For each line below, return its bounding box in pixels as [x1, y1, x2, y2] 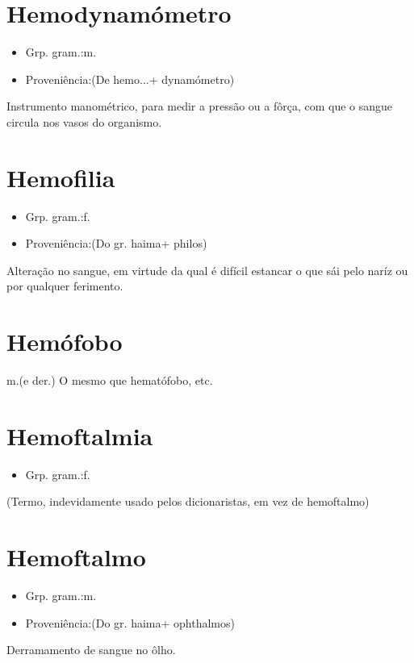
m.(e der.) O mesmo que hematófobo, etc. [6, 372, 213, 389]
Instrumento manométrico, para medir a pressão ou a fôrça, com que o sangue [6, 98, 393, 115]
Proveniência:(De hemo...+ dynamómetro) [25, 70, 235, 87]
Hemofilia [6, 161, 115, 194]
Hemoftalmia [6, 419, 153, 452]
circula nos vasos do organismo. [6, 113, 162, 130]
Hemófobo [6, 325, 123, 358]
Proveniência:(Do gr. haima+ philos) [25, 235, 207, 252]
